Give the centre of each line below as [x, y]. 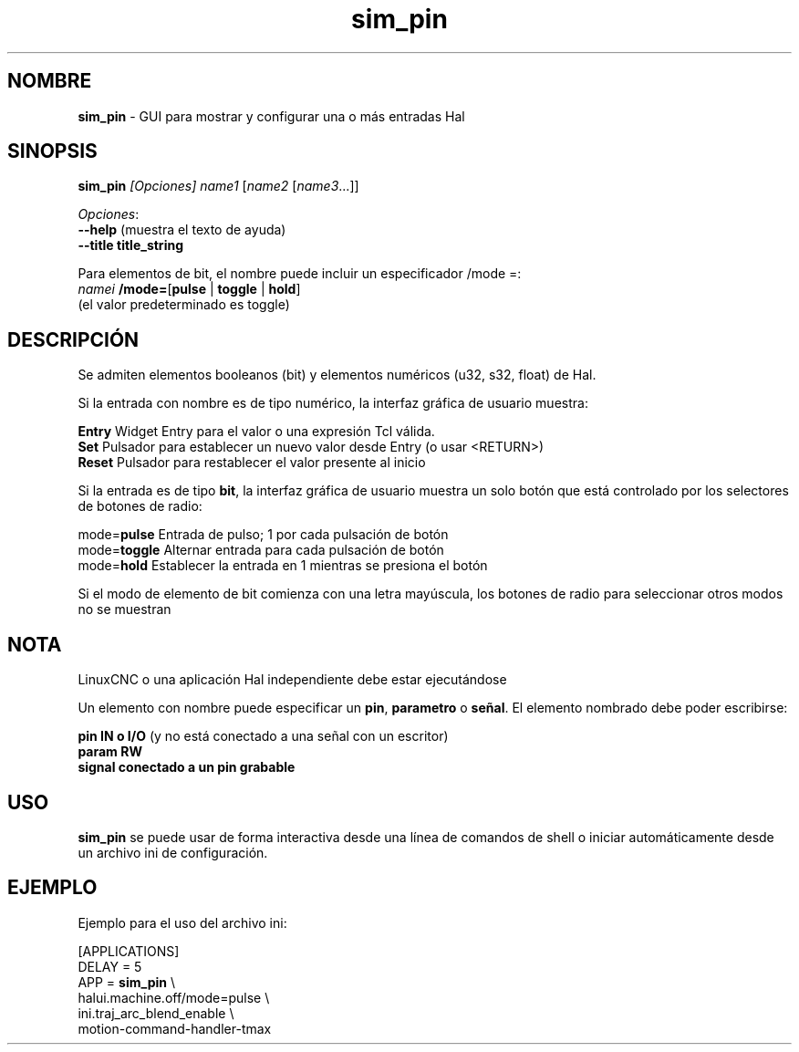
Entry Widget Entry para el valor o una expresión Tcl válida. [256, 432]
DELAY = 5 [110, 966]
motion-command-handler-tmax [175, 1028]
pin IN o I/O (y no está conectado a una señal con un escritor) [263, 736]
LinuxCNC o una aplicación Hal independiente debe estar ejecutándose [292, 680]
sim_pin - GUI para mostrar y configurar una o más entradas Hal [271, 116]
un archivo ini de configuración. [173, 852]
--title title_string [130, 245]
